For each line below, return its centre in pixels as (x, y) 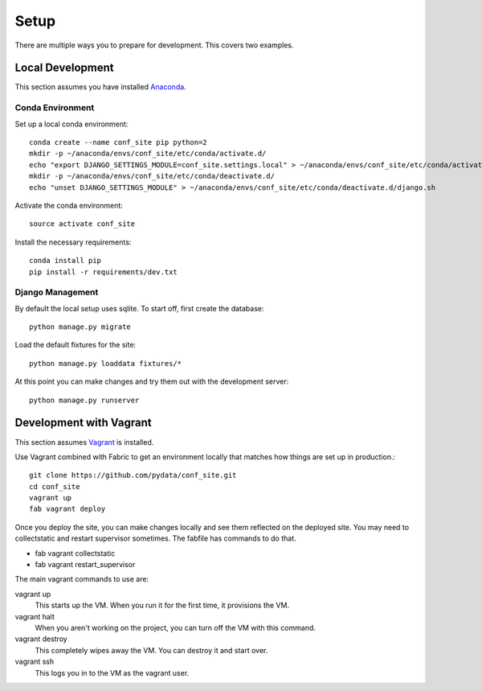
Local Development (64, 68)
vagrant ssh (35, 662)
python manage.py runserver (84, 400)
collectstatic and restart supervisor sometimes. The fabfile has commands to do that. (155, 538)
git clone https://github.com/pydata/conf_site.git (133, 475)
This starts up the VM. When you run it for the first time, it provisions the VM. (162, 605)
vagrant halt (35, 616)
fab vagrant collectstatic (75, 553)
